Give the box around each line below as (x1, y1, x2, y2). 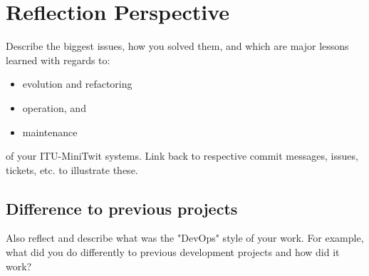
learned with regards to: (6, 52, 110, 67)
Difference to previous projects (6, 197, 238, 219)
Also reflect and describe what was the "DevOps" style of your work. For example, (6, 230, 364, 245)
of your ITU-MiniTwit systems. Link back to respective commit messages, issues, (6, 148, 358, 163)
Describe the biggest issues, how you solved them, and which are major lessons (6, 39, 349, 53)
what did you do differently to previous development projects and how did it (6, 245, 340, 260)
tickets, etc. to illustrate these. (6, 162, 138, 177)
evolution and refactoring (22, 76, 132, 91)
